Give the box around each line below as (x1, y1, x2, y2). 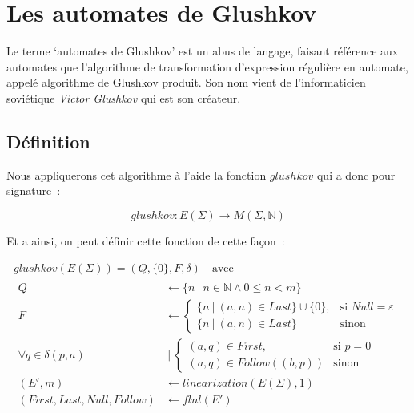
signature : (6, 182, 61, 199)
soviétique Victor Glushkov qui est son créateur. (6, 89, 241, 106)
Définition (6, 128, 90, 153)
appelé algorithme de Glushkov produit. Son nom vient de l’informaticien (6, 74, 366, 91)
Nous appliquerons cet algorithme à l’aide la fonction (6, 166, 267, 183)
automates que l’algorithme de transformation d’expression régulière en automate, (6, 58, 408, 75)
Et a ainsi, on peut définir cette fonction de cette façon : (6, 232, 285, 249)
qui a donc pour (316, 166, 396, 183)
